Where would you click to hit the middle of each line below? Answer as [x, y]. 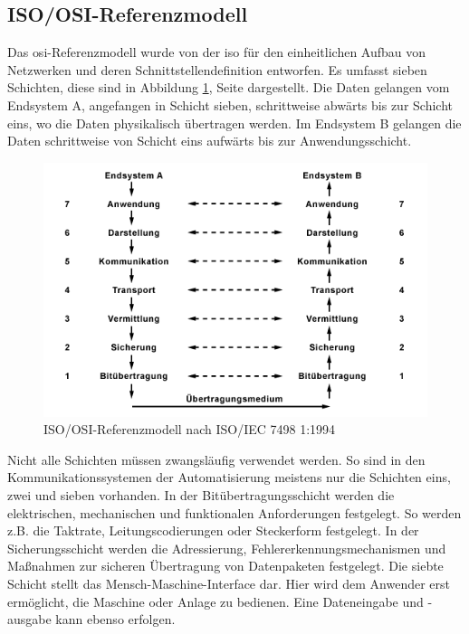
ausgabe [29, 619]
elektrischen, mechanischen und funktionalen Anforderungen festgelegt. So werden [234, 512]
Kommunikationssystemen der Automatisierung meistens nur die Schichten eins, [229, 477]
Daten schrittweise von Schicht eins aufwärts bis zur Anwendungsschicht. [210, 141]
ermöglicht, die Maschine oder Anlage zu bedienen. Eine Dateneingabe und [215, 601]
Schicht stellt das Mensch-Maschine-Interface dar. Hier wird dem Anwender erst [229, 583]
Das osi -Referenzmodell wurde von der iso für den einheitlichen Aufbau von [217, 52]
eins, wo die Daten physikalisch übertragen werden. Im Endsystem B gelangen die [234, 123]
